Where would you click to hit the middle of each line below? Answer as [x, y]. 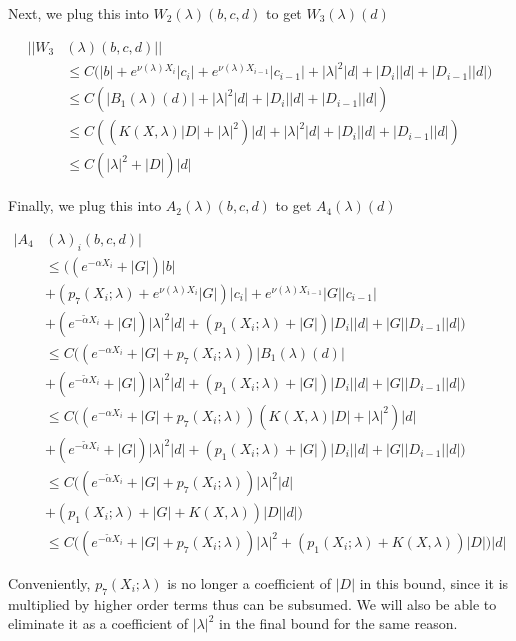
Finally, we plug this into [85, 205]
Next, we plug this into [78, 13]
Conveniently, [49, 582]
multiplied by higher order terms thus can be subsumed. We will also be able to [252, 603]
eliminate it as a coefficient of [98, 623]
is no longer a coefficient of [249, 582]
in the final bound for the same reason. [338, 623]
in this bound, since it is [434, 582]
